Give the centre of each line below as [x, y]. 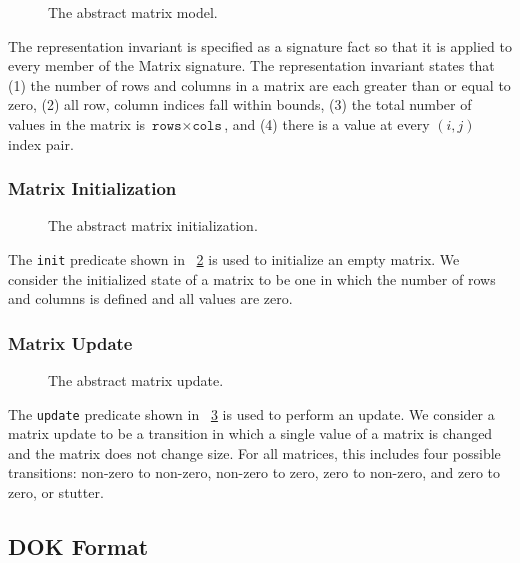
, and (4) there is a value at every [327, 123]
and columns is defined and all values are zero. [150, 298]
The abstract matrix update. [136, 380]
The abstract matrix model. [133, 12]
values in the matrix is [77, 123]
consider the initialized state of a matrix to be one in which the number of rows [252, 278]
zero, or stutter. [56, 492]
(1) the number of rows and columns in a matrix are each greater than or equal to [259, 84]
